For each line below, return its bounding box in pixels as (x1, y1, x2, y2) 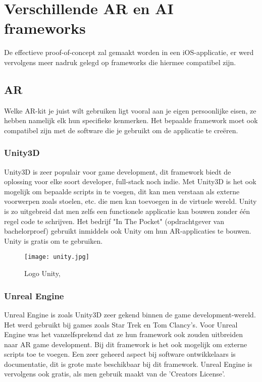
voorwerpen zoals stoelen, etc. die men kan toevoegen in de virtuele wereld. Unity (4, 196, 257, 206)
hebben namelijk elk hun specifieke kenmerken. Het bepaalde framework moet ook (4, 115, 258, 126)
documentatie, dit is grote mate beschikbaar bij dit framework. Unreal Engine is (4, 358, 252, 369)
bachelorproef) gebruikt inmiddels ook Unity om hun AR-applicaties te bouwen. (4, 226, 251, 236)
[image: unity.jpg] (24, 253, 89, 261)
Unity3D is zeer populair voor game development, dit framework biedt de (4, 166, 231, 177)
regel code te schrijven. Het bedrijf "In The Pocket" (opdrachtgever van (4, 215, 224, 226)
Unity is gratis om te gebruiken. (4, 235, 103, 246)
